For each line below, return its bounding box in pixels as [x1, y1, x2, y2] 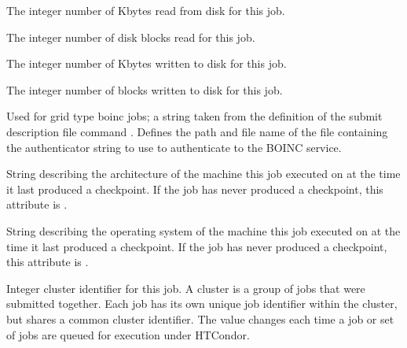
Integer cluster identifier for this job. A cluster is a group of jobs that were [6, 280, 365, 296]
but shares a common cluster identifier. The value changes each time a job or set [6, 310, 394, 327]
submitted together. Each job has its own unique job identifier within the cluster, [6, 295, 398, 312]
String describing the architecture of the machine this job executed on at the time [6, 165, 401, 182]
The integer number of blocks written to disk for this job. [6, 81, 283, 98]
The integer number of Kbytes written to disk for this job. [6, 55, 287, 72]
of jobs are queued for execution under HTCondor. [6, 326, 250, 342]
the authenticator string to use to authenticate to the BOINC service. [6, 139, 342, 155]
